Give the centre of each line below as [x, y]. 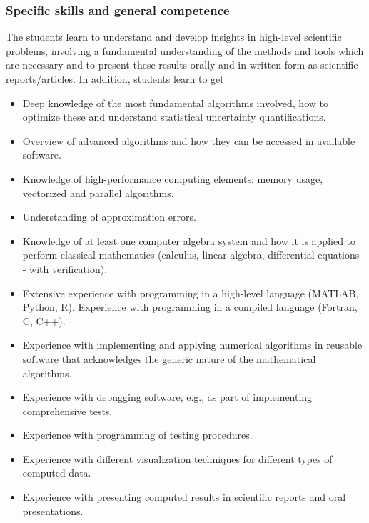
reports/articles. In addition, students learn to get [115, 79]
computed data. [57, 473]
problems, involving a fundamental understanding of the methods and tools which [185, 50]
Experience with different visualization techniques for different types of [177, 458]
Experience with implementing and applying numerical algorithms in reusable [192, 345]
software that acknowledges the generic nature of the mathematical [169, 358]
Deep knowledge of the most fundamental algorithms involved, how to [175, 103]
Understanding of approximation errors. [109, 217]
